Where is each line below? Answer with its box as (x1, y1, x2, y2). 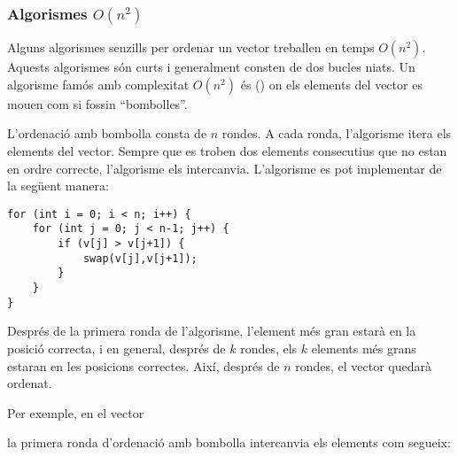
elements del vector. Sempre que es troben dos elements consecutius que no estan (7, 142, 447, 159)
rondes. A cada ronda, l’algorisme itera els (221, 124, 452, 143)
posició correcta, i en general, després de (7, 338, 226, 357)
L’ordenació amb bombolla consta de (7, 124, 207, 143)
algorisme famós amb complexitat (7, 74, 190, 93)
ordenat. (7, 374, 52, 392)
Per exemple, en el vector (7, 403, 144, 422)
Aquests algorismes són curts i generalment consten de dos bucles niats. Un (7, 58, 415, 76)
